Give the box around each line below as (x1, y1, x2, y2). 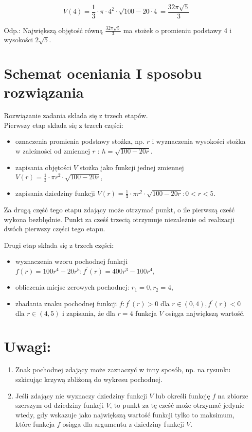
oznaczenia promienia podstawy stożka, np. (15, 136, 144, 146)
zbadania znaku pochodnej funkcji (15, 298, 117, 309)
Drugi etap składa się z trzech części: (4, 240, 114, 250)
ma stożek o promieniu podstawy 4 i (123, 25, 232, 35)
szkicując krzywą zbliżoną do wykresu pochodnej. (15, 374, 162, 384)
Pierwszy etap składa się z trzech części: (4, 120, 124, 130)
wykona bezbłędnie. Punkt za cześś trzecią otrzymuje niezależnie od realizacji (4, 214, 235, 224)
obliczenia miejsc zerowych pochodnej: (15, 282, 129, 292)
